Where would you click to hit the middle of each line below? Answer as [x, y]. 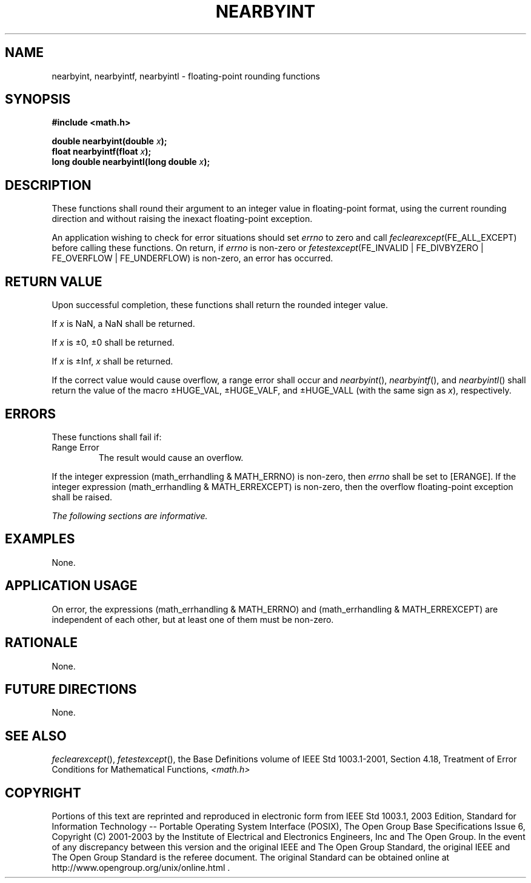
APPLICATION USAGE [71, 586]
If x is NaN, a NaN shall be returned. [123, 324]
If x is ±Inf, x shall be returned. [112, 361]
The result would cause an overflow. [171, 457]
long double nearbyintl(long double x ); [131, 162]
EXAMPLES [40, 539]
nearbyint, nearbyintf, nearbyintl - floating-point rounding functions [186, 76]
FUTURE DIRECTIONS [71, 689]
